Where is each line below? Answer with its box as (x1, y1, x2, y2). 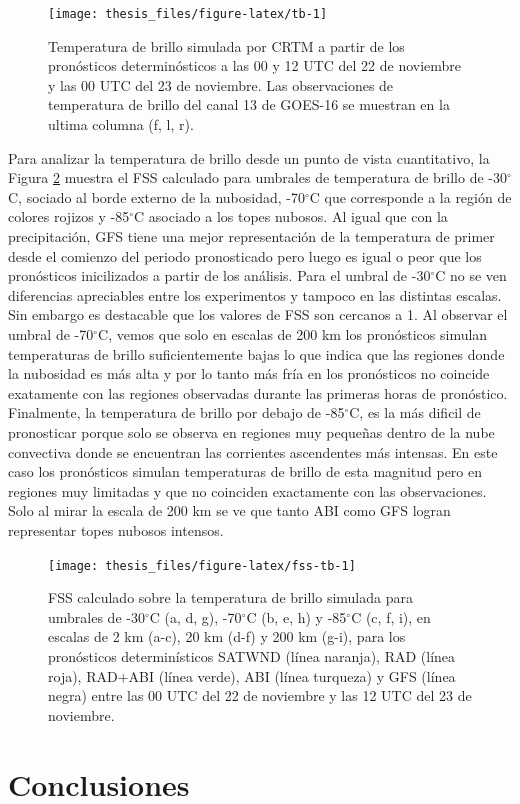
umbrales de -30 (48, 606, 145, 627)
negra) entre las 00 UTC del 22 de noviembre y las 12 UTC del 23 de (48, 685, 472, 706)
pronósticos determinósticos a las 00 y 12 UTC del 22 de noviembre (48, 55, 462, 76)
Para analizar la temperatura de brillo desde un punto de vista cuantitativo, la (8, 147, 490, 168)
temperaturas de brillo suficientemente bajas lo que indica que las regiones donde (8, 343, 505, 364)
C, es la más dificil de (349, 402, 481, 423)
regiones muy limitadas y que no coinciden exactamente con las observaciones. (8, 480, 487, 501)
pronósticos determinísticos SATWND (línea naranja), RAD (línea (48, 645, 456, 666)
